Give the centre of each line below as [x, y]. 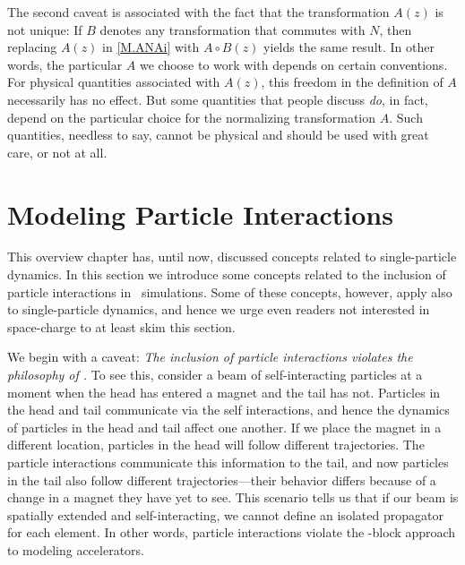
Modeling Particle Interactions [200, 214]
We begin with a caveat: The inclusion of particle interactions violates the [210, 357]
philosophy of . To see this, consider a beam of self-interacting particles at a [215, 375]
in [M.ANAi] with [151, 47]
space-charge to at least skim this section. [121, 326]
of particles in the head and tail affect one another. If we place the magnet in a [224, 427]
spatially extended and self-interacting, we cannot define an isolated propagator [225, 514]
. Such [406, 117]
